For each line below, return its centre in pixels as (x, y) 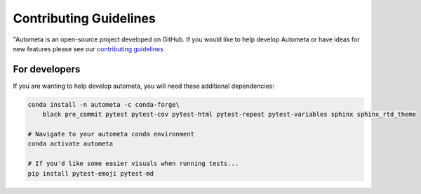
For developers (47, 69)
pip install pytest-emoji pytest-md (91, 173)
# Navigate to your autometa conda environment (111, 134)
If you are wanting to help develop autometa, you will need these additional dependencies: (144, 86)
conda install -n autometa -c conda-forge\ (104, 104)
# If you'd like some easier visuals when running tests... (133, 164)
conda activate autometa (71, 144)
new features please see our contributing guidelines (88, 48)
